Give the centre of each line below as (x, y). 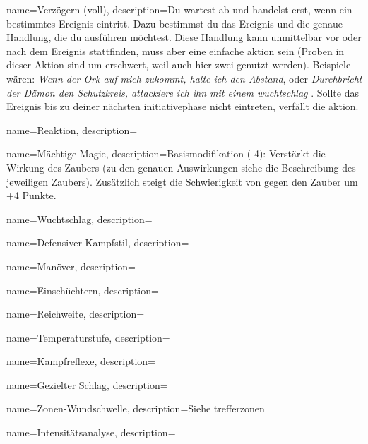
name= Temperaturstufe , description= (88, 337)
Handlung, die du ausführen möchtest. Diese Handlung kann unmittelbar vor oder (184, 37)
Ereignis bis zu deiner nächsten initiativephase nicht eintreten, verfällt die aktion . (183, 106)
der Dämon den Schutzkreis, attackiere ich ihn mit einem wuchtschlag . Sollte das (183, 92)
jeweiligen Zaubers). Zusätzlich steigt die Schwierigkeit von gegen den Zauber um (182, 181)
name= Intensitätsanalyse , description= (91, 432)
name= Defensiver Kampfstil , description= (98, 242)
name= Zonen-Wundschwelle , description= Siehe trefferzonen (136, 408)
